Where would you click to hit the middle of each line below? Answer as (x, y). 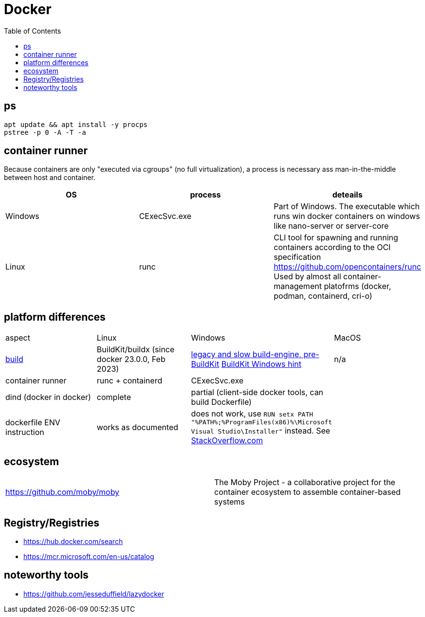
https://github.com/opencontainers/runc (347, 267)
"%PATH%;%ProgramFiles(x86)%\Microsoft (262, 422)
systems (230, 502)
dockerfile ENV (33, 422)
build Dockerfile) (221, 402)
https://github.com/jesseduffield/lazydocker (94, 594)
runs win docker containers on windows (347, 216)
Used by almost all (307, 277)
